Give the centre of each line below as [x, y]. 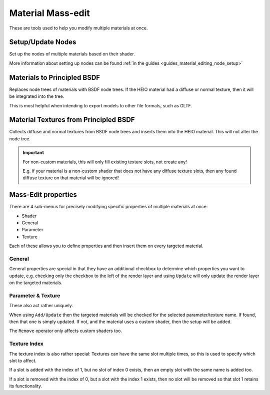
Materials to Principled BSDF [54, 77]
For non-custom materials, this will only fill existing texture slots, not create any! [105, 162]
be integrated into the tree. [37, 96]
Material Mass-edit [49, 13]
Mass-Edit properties [43, 195]
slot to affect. [23, 361]
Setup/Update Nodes [43, 42]
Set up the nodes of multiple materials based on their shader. [72, 54]
